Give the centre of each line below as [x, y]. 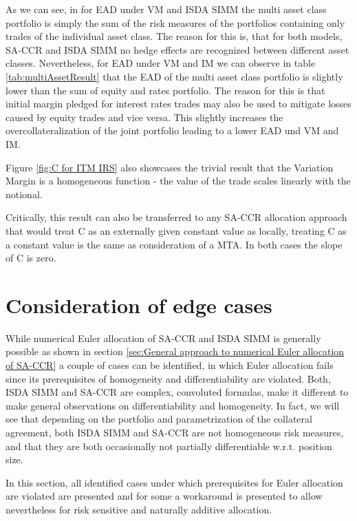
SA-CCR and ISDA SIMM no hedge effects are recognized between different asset [177, 49]
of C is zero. [31, 258]
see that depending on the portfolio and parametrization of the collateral [159, 419]
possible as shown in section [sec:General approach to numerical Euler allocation [175, 351]
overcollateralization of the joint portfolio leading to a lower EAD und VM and [172, 130]
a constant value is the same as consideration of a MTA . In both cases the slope [174, 244]
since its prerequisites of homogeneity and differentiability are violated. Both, [168, 378]
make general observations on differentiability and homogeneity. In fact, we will [173, 405]
